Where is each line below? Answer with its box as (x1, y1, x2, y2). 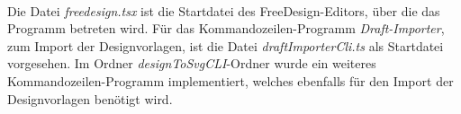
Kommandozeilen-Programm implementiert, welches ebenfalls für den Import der (7, 71, 454, 90)
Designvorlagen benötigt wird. (7, 89, 173, 108)
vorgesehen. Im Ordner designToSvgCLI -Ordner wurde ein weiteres (7, 54, 376, 73)
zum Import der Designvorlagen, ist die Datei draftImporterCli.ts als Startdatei (7, 36, 444, 55)
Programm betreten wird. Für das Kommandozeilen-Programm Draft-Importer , (7, 19, 445, 38)
